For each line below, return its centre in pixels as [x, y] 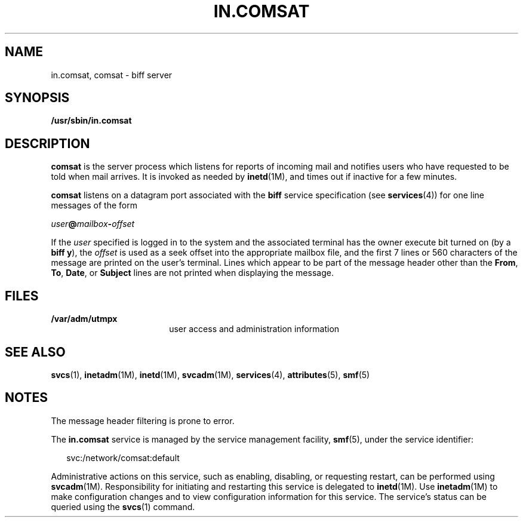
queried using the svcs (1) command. [123, 506]
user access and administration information [254, 329]
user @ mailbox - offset [93, 224]
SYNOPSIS [37, 98]
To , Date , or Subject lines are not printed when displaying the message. [192, 273]
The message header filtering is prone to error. [143, 420]
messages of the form [94, 205]
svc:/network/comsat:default [123, 457]
